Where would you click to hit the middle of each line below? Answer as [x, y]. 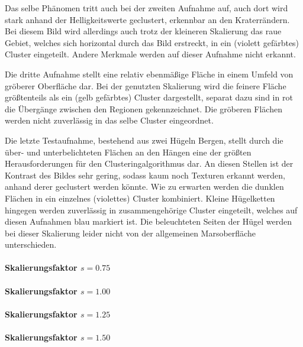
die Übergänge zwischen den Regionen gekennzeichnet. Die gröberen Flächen [144, 108]
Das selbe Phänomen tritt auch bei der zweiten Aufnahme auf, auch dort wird [146, 8]
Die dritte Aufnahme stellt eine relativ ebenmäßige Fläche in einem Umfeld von [149, 74]
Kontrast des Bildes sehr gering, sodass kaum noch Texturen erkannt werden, [145, 175]
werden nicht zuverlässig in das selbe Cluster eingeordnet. [109, 120]
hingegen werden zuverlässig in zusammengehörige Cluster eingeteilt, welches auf [151, 210]
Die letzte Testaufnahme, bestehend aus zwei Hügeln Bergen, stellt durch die [144, 140]
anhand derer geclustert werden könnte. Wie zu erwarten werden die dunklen [144, 187]
